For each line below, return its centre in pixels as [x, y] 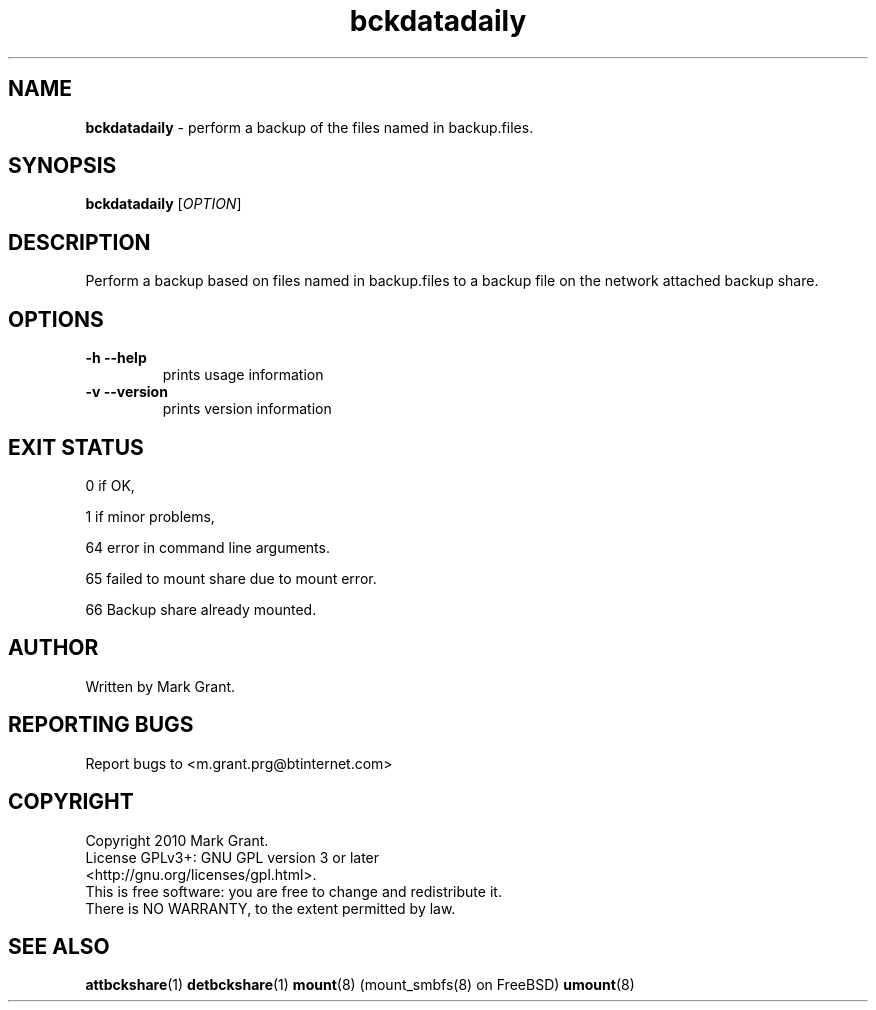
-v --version [126, 392]
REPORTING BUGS [101, 725]
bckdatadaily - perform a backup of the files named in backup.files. [309, 127]
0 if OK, [110, 485]
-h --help [116, 358]
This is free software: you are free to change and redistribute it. [293, 891]
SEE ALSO [59, 946]
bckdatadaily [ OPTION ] [163, 204]
